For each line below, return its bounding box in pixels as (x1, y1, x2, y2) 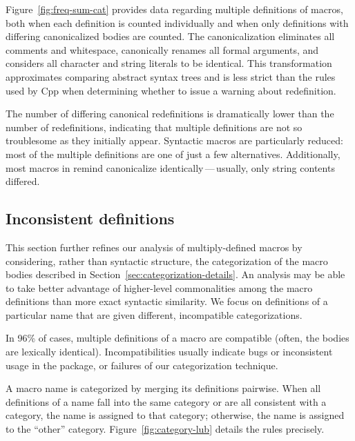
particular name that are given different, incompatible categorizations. (6, 307, 303, 322)
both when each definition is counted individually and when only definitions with (6, 15, 349, 30)
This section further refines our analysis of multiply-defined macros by (6, 239, 303, 254)
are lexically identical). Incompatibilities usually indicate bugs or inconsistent (6, 344, 333, 359)
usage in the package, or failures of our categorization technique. (6, 357, 278, 372)
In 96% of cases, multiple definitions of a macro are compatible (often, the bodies (6, 331, 349, 345)
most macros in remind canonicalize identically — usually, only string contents (6, 160, 335, 175)
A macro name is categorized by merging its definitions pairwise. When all (6, 381, 321, 395)
